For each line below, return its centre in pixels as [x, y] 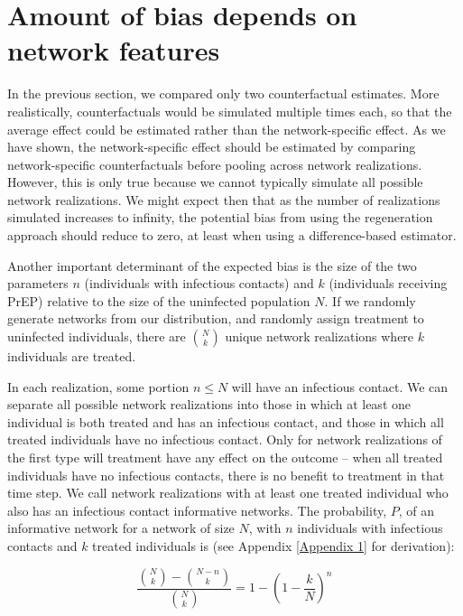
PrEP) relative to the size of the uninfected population [159, 300]
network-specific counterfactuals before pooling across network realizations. [215, 164]
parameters [38, 283]
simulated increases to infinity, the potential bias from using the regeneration [220, 217]
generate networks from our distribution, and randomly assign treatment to [216, 318]
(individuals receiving [388, 283]
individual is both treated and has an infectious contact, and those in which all [226, 421]
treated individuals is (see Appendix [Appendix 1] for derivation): [273, 545]
